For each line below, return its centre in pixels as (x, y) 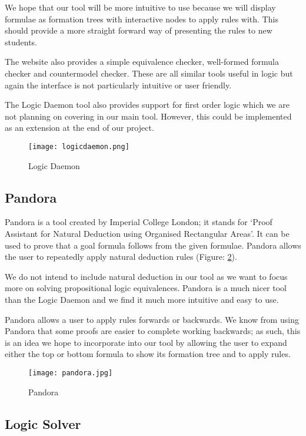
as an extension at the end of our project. (79, 128)
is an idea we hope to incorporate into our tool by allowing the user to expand (146, 342)
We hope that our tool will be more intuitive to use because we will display (140, 7)
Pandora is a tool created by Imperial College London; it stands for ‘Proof (139, 222)
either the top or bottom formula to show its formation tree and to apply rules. (148, 354)
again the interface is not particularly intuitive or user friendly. (118, 85)
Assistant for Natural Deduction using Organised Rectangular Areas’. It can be (147, 233)
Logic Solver (43, 423)
